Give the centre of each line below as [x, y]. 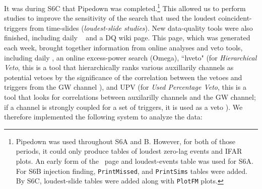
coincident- [235, 18]
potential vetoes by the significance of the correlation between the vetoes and [123, 77]
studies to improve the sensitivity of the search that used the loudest [110, 18]
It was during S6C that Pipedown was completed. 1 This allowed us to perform [125, 7]
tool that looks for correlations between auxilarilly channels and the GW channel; [130, 97]
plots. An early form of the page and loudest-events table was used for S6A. [135, 161]
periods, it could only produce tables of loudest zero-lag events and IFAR [129, 151]
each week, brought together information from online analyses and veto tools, [123, 48]
